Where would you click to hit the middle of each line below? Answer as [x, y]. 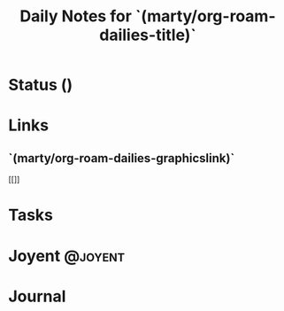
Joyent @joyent [67, 256]
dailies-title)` [148, 35]
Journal [37, 296]
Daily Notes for [76, 16]
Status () [41, 85]
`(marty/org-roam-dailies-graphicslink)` [122, 158]
